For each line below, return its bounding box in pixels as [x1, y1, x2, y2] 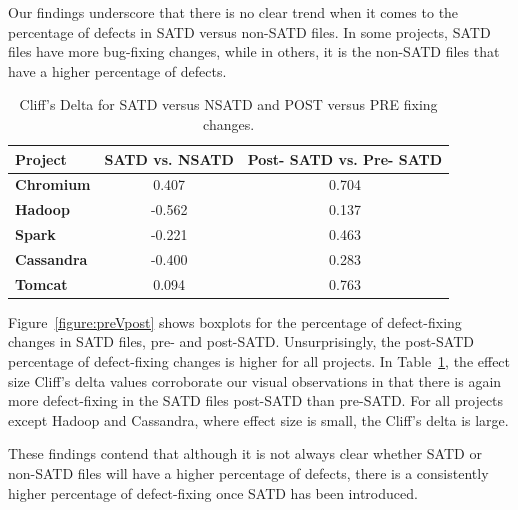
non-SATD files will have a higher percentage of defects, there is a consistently [8, 463, 489, 484]
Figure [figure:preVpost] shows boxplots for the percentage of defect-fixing [8, 311, 462, 332]
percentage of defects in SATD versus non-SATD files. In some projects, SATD [8, 21, 491, 42]
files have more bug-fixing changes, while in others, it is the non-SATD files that [8, 41, 500, 62]
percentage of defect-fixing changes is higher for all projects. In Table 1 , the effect [8, 351, 511, 372]
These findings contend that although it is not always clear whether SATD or [8, 443, 482, 464]
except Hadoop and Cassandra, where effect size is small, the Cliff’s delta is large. [8, 409, 509, 430]
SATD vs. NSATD [104, 148, 234, 169]
